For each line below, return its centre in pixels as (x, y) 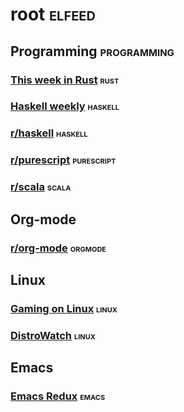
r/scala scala (41, 187)
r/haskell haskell (49, 133)
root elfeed (53, 14)
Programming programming (92, 51)
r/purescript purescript (63, 160)
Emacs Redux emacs (58, 396)
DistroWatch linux (53, 335)
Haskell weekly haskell (65, 106)
